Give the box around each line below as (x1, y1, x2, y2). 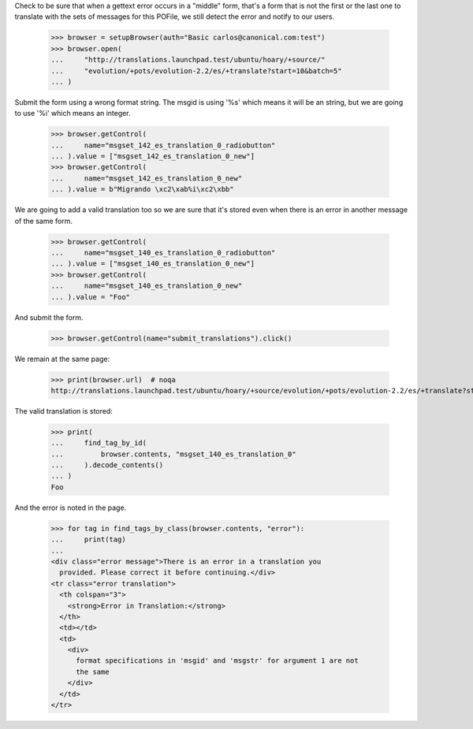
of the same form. (14, 216, 73, 225)
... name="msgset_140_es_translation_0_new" (50, 281, 243, 291)
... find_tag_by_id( (50, 438, 147, 448)
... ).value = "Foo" (50, 292, 130, 301)
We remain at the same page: (14, 354, 110, 363)
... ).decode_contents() (50, 461, 164, 470)
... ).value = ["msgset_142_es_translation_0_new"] (50, 152, 255, 161)
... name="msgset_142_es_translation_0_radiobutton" (50, 140, 276, 150)
